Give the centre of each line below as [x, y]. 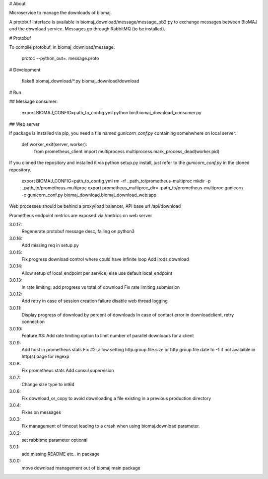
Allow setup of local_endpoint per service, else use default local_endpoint [97, 273]
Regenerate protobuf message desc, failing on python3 [78, 232]
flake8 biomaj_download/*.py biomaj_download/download [80, 81]
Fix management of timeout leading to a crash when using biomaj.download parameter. [111, 426]
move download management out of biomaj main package [81, 468]
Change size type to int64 [48, 384]
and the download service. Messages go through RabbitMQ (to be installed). [87, 29]
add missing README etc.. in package [61, 454]
